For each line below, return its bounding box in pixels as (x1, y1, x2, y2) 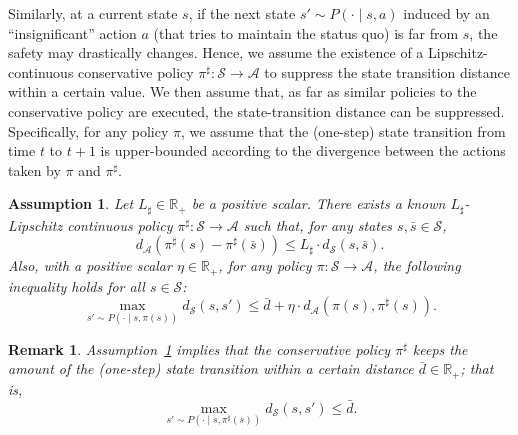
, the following (373, 255, 461, 276)
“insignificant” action (8, 22, 137, 43)
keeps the (412, 338, 468, 359)
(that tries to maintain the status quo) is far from (153, 22, 459, 43)
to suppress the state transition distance (264, 61, 510, 82)
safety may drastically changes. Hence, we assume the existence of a (8, 42, 424, 63)
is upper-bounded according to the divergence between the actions (100, 140, 506, 161)
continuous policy (67, 214, 173, 235)
